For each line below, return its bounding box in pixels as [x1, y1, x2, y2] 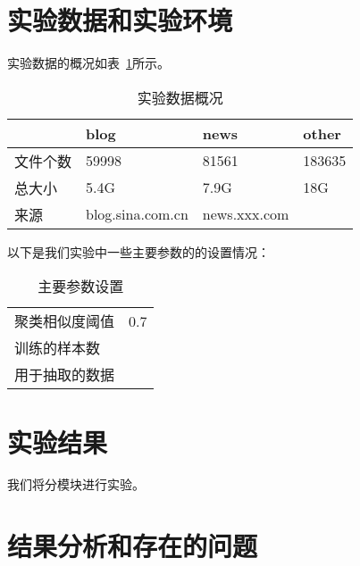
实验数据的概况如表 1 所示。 [7, 54, 170, 72]
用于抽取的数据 [14, 364, 115, 386]
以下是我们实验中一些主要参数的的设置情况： [7, 242, 270, 261]
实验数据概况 [137, 87, 223, 108]
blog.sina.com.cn [86, 204, 188, 225]
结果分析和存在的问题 [7, 528, 258, 564]
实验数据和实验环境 [7, 2, 233, 38]
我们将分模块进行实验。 [7, 475, 145, 494]
